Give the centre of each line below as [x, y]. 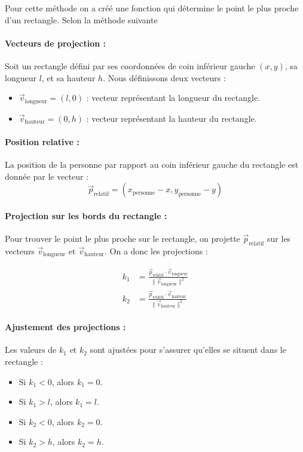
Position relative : [42, 141]
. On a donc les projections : [156, 250]
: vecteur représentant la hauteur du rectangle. [172, 118]
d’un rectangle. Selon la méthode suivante [81, 19]
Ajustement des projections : [65, 327]
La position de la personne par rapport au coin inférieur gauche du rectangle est [152, 164]
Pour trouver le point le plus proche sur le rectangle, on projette [123, 238]
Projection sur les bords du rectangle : [86, 215]
